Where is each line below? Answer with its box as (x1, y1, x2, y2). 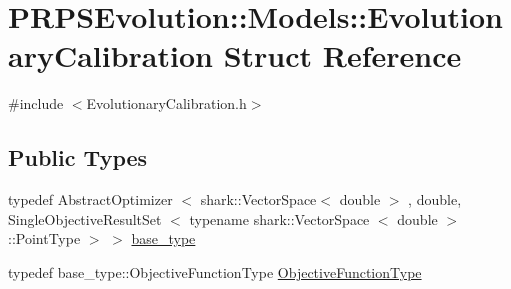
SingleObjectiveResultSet (8, 208, 162, 229)
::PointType (8, 228, 81, 249)
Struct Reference (223, 35, 462, 76)
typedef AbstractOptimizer (8, 189, 173, 210)
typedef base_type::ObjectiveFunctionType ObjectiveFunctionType (8, 261, 422, 282)
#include (8, 93, 64, 114)
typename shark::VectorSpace (189, 208, 370, 229)
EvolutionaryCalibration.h (86, 93, 247, 114)
